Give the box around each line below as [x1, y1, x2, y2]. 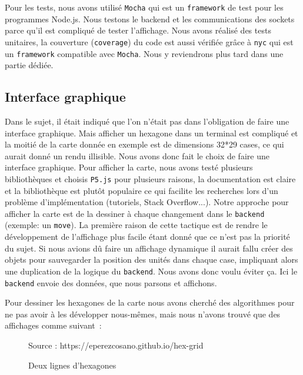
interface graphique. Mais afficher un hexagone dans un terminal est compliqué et [5, 126, 298, 139]
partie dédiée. [5, 59, 54, 71]
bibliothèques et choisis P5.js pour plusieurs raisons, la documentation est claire [5, 172, 296, 185]
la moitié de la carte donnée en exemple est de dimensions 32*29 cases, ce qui [5, 138, 284, 150]
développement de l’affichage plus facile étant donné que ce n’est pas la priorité [5, 230, 290, 243]
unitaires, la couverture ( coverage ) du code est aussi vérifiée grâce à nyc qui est [5, 35, 294, 48]
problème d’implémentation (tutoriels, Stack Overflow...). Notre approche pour [5, 196, 289, 208]
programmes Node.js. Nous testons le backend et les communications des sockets [5, 12, 295, 25]
